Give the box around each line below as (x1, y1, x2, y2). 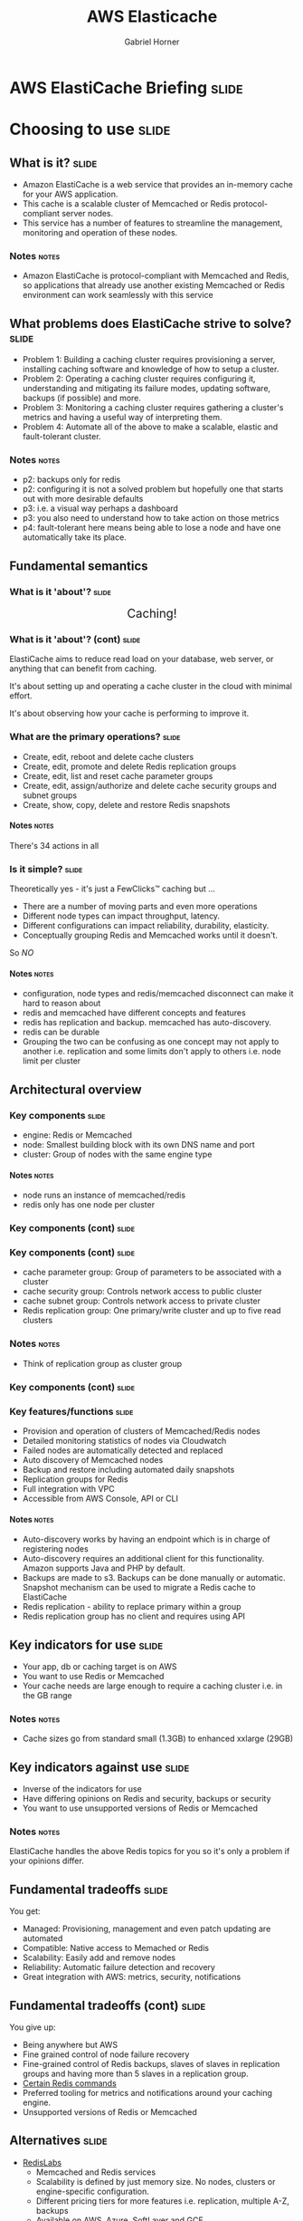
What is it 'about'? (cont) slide (9, 632, 141, 645)
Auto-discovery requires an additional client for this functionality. (22, 1553, 265, 1564)
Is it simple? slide (9, 862, 83, 875)
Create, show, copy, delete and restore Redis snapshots (22, 799, 231, 810)
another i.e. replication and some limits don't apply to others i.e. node (22, 1046, 282, 1057)
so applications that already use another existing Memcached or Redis (22, 280, 285, 291)
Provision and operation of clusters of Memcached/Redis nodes (22, 1425, 260, 1437)
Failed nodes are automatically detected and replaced (22, 1445, 223, 1456)
